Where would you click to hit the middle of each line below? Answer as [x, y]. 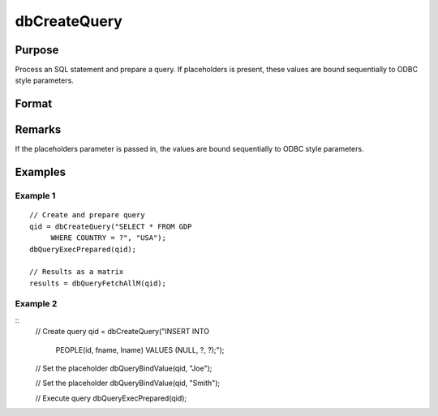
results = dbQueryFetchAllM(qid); [98, 283]
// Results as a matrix [77, 272]
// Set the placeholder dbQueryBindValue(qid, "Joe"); [124, 368]
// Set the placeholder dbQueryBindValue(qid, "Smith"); [128, 383]
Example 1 [35, 196]
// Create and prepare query [87, 215]
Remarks [38, 130]
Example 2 [36, 304]
